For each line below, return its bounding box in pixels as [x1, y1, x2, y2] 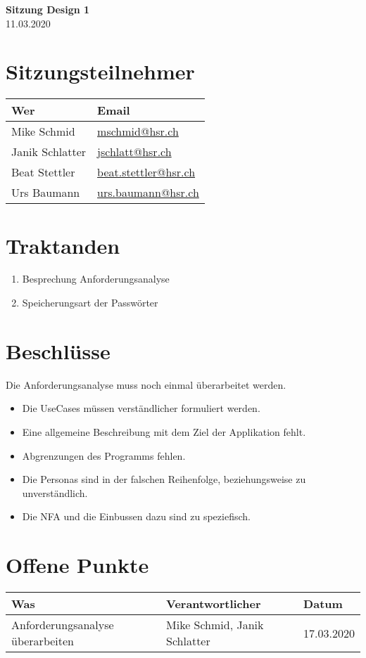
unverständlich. [22, 485, 88, 500]
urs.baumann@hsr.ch [97, 184, 199, 201]
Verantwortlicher [166, 595, 261, 612]
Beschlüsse [6, 336, 111, 365]
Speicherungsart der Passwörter [22, 295, 158, 310]
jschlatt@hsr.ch [97, 143, 172, 160]
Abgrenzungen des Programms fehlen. [22, 448, 186, 463]
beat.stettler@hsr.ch [97, 164, 196, 181]
